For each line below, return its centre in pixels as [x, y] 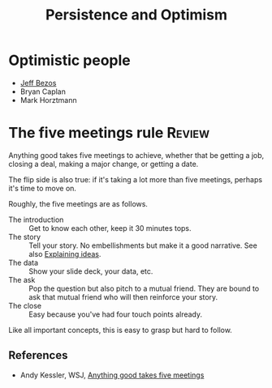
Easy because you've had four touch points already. [116, 314]
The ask [22, 279]
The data [24, 262]
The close [25, 305]
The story [24, 237]
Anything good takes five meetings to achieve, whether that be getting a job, [136, 155]
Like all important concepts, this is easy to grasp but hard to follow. [121, 330]
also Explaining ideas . [65, 254]
